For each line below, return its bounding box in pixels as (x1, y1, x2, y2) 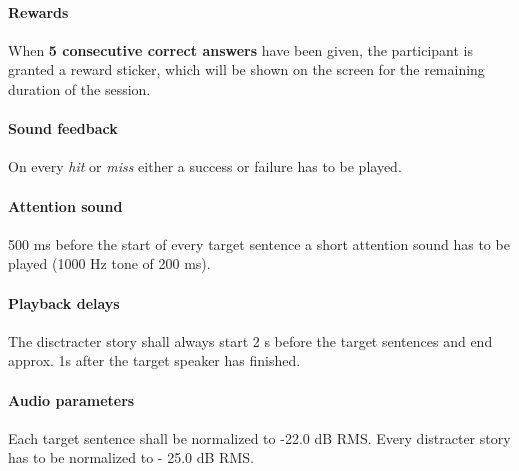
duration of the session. (8, 78, 151, 99)
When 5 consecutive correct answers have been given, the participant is (8, 39, 474, 60)
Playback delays (8, 292, 120, 313)
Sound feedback (8, 118, 118, 139)
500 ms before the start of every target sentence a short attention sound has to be (8, 233, 510, 254)
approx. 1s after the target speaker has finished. (8, 350, 301, 371)
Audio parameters (8, 389, 135, 410)
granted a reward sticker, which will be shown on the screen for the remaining (8, 59, 485, 80)
